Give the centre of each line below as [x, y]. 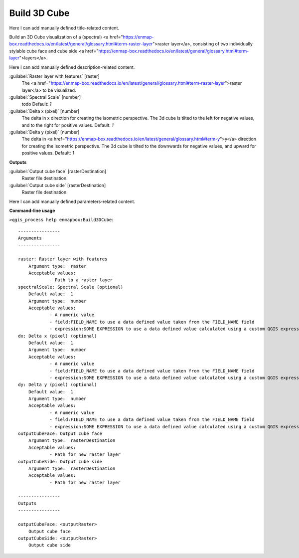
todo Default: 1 [37, 104]
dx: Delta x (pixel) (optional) [58, 336]
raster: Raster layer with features [63, 259]
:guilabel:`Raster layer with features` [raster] [54, 76]
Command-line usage [32, 210]
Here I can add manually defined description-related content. [72, 67]
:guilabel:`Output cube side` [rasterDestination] [58, 185]
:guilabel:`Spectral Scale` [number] [45, 97]
